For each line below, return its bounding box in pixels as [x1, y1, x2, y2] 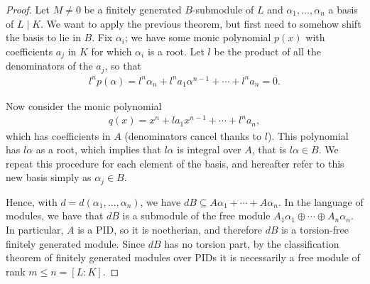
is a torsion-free [281, 222, 349, 236]
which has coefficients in [6, 128, 111, 143]
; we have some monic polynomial [125, 30, 271, 45]
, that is [251, 142, 287, 157]
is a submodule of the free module [122, 208, 271, 223]
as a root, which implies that [36, 142, 161, 157]
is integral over [177, 142, 241, 157]
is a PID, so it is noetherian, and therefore [77, 222, 262, 236]
